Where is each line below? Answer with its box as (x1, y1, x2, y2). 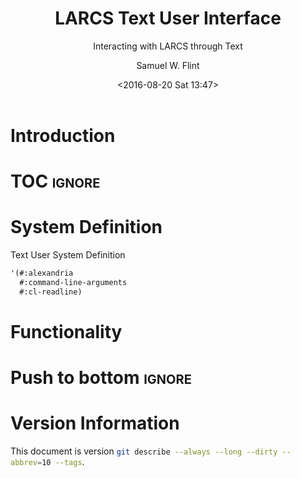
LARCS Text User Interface (54, 7, 282, 30)
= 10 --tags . (36, 456, 85, 467)
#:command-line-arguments (19, 277, 128, 287)
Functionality (10, 320, 123, 343)
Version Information (10, 412, 180, 435)
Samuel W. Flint (136, 59, 200, 71)
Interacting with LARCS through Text (93, 40, 243, 52)
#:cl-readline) (19, 287, 83, 297)
